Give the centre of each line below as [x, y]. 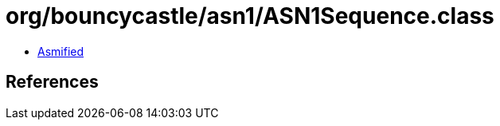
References [52, 82]
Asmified [61, 51]
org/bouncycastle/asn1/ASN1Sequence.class [250, 16]
